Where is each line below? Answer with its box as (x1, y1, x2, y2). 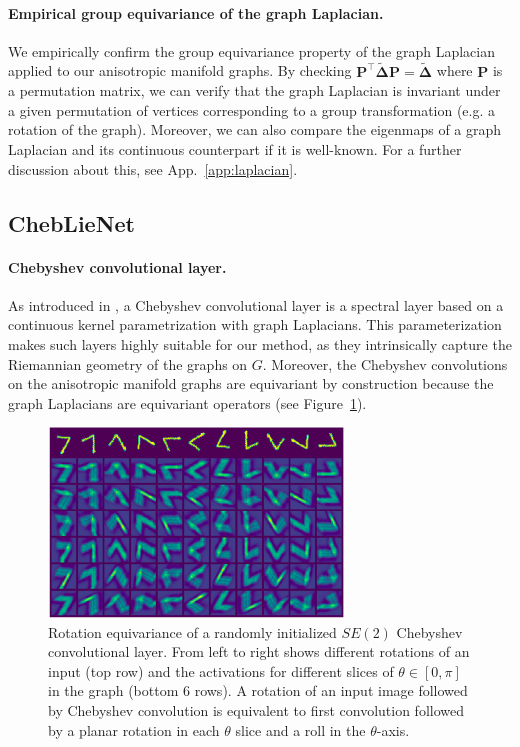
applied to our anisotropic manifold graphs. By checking (8, 60, 352, 81)
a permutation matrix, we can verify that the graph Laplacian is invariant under (8, 80, 501, 101)
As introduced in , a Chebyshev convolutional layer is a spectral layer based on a (8, 294, 504, 315)
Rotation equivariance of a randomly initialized (48, 621, 337, 642)
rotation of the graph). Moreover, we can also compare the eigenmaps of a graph (8, 119, 502, 140)
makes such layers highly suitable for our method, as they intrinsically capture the (8, 333, 512, 354)
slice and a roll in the (235, 719, 366, 740)
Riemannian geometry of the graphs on (8, 353, 248, 374)
